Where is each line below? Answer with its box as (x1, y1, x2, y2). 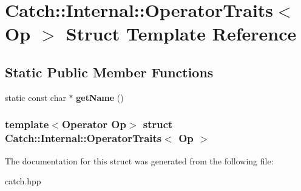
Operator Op (61, 117, 126, 132)
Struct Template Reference (66, 21, 297, 46)
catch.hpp (5, 175, 41, 187)
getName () (76, 91, 124, 103)
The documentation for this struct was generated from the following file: (5, 154, 274, 167)
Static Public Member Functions (5, 62, 214, 81)
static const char (5, 91, 66, 103)
